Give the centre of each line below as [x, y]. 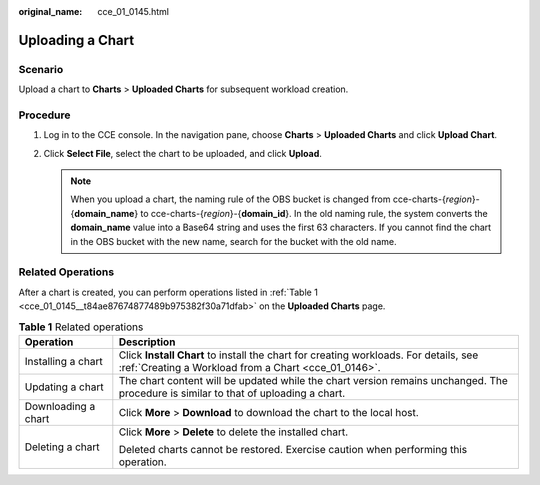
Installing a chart [64, 361]
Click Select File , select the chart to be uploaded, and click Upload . [182, 153]
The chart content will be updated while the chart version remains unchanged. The [313, 380]
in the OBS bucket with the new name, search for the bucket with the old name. [233, 241]
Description [147, 342]
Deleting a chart [62, 447]
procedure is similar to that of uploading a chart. [232, 393]
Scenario [41, 69]
